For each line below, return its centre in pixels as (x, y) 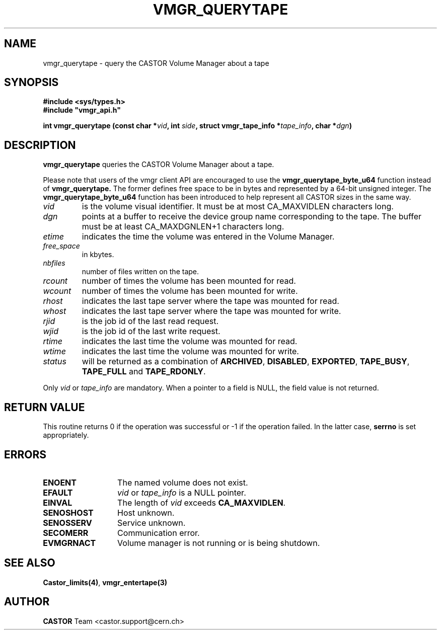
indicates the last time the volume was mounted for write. (190, 351)
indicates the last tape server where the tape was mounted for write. (211, 311)
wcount (57, 291)
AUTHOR (27, 602)
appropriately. (66, 435)
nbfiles (54, 263)
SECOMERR (66, 533)
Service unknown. (152, 523)
